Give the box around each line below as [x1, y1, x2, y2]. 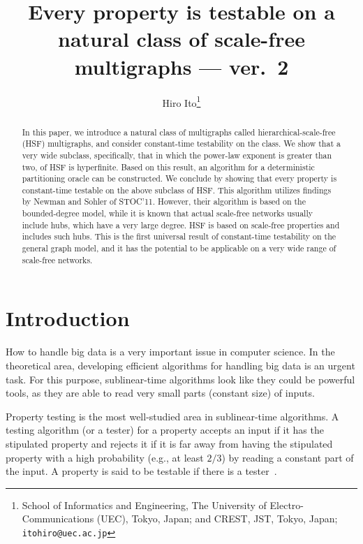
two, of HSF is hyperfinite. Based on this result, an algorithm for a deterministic [22, 161, 315, 172]
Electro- [269, 497, 304, 512]
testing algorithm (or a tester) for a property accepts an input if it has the [6, 422, 324, 437]
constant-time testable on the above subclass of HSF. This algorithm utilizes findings [22, 184, 332, 196]
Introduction [6, 304, 130, 332]
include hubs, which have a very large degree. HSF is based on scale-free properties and [22, 219, 340, 230]
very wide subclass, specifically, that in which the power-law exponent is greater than [22, 149, 332, 161]
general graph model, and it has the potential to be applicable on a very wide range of [22, 242, 336, 254]
